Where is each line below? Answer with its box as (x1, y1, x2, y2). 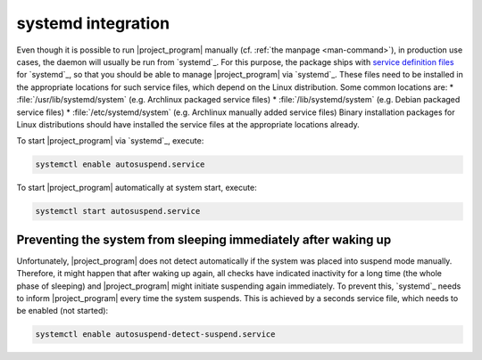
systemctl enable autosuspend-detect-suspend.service (35, 330, 276, 340)
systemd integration (16, 13, 170, 33)
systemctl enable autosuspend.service (35, 160, 205, 169)
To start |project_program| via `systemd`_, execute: (16, 135, 204, 146)
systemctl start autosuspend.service (35, 206, 201, 217)
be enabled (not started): (16, 306, 109, 316)
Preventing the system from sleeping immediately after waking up (16, 232, 392, 247)
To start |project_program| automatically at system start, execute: (16, 183, 258, 193)
